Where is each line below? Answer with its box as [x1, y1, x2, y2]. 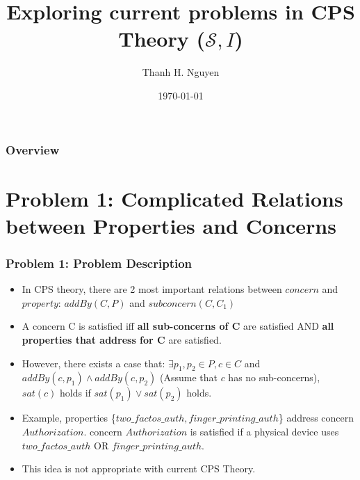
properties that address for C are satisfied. [22, 332, 222, 346]
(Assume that [159, 370, 218, 385]
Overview [6, 141, 60, 158]
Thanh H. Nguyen [142, 65, 220, 79]
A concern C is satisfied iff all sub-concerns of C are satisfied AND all [22, 319, 334, 333]
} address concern [278, 410, 354, 425]
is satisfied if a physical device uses [190, 424, 339, 438]
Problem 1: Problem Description [6, 254, 193, 271]
